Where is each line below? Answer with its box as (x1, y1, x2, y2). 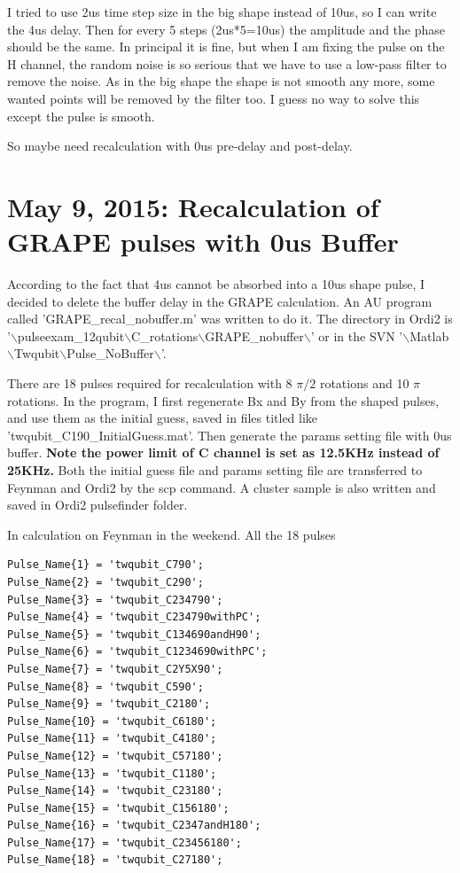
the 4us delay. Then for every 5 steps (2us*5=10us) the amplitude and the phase (7, 19, 446, 38)
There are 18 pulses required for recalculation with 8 (7, 374, 292, 393)
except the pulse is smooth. (7, 106, 155, 125)
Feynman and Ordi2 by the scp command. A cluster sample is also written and (7, 478, 436, 496)
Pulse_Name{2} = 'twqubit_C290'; (7, 575, 204, 588)
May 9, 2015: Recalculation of (7, 188, 379, 224)
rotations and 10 (319, 374, 409, 393)
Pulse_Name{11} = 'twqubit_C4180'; (7, 732, 217, 745)
